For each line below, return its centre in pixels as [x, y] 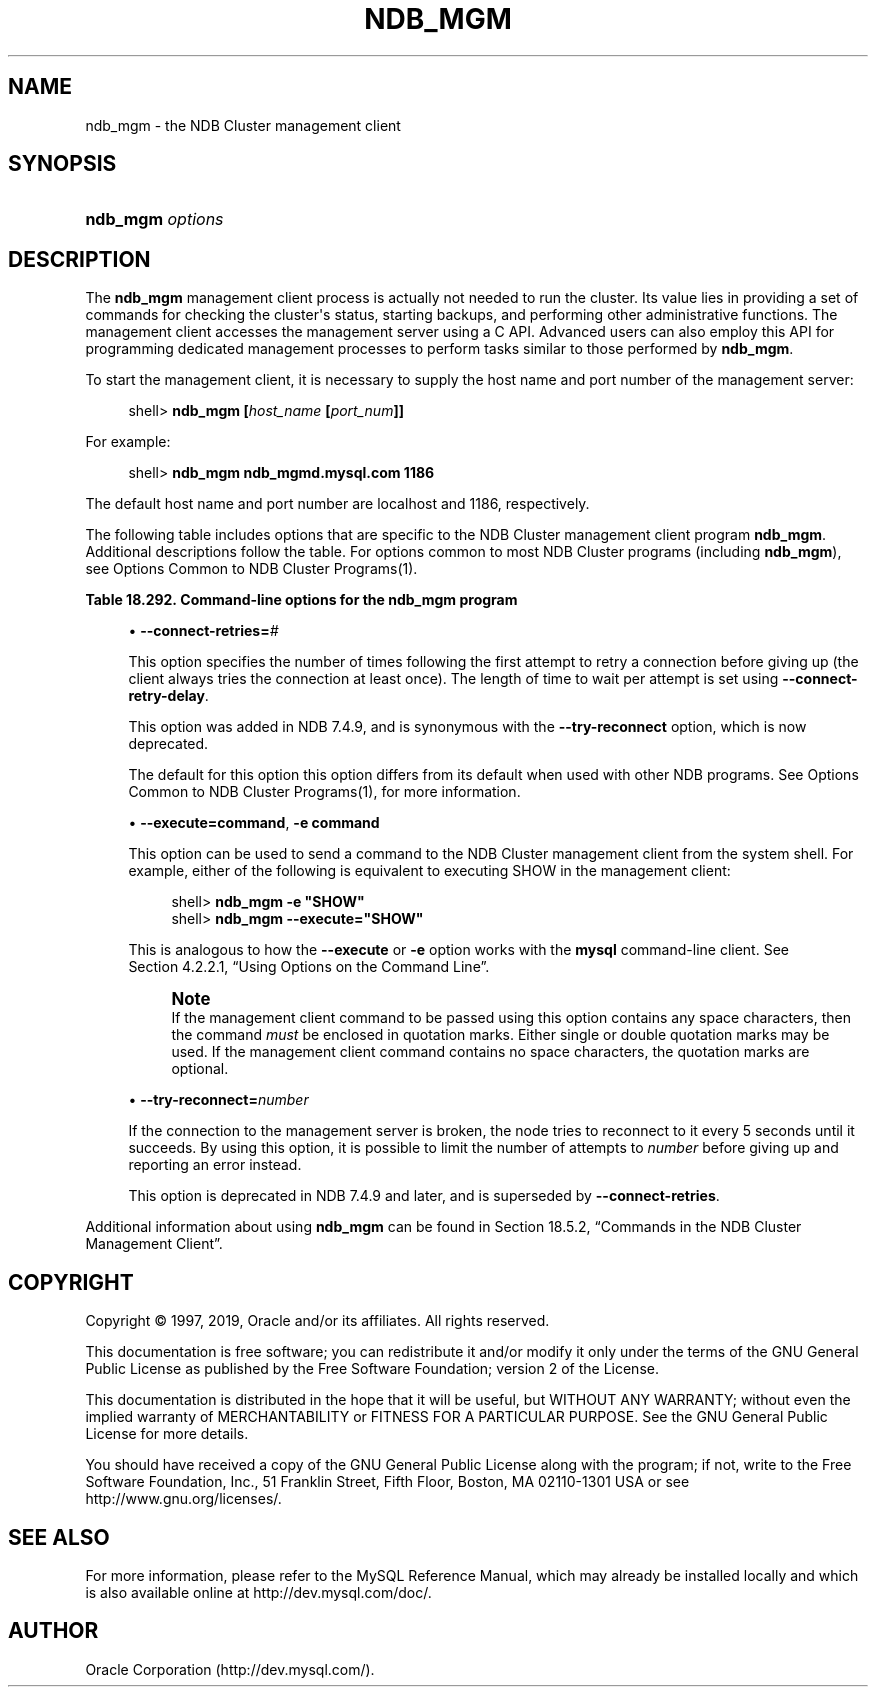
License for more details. [167, 1434]
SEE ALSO [59, 1537]
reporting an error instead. [215, 1165]
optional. [200, 1069]
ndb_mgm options [154, 219]
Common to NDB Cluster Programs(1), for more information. [324, 792]
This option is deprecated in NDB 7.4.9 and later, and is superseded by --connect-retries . [424, 1196]
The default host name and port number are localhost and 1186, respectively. [337, 504]
